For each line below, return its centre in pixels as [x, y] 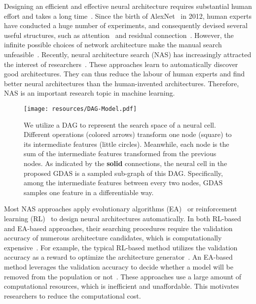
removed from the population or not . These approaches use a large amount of [123, 276]
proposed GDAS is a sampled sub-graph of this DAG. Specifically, [123, 173]
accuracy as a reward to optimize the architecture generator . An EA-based [118, 257]
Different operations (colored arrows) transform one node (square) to [128, 134]
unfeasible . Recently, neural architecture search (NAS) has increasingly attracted [128, 54]
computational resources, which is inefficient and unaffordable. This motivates [122, 286]
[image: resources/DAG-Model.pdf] [80, 109]
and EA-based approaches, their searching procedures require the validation [118, 228]
